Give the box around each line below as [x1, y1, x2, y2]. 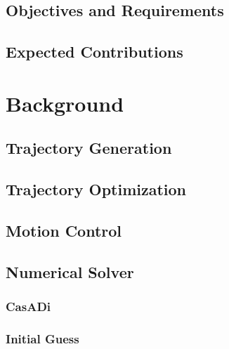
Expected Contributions [6, 41, 183, 62]
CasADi [6, 297, 51, 315]
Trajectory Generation [6, 137, 172, 159]
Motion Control [6, 219, 122, 241]
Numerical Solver [6, 261, 134, 282]
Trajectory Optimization [6, 178, 187, 200]
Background [6, 88, 124, 117]
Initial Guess [6, 329, 79, 347]
